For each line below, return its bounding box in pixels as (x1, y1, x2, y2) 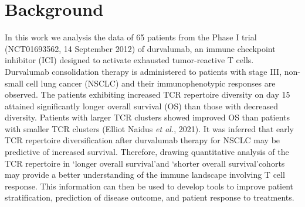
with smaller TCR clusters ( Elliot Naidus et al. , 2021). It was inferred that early (5, 122, 294, 134)
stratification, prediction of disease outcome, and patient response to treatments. (5, 191, 294, 203)
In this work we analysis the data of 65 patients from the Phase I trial (5, 31, 257, 43)
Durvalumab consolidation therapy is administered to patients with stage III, (5, 65, 282, 77)
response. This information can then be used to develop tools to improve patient (5, 180, 294, 192)
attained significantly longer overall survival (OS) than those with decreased (5, 99, 278, 112)
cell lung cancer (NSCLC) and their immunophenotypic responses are (26, 77, 276, 89)
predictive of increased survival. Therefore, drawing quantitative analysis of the (5, 146, 289, 158)
